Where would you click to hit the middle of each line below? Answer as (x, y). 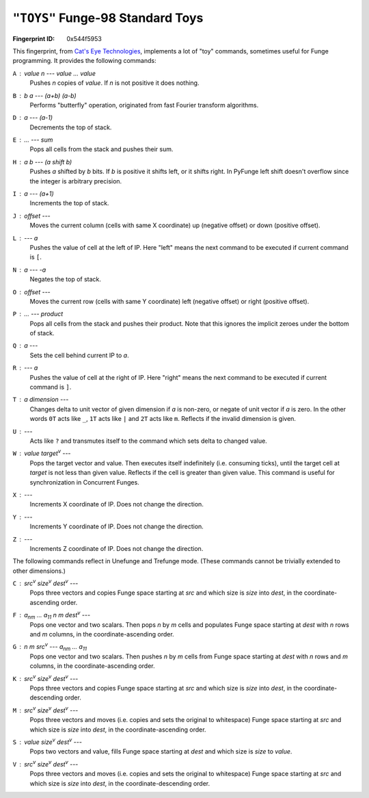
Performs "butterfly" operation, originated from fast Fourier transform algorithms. (144, 105)
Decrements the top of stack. (71, 127)
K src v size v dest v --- (45, 678)
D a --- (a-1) (33, 118)
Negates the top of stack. (66, 279)
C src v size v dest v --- (45, 583)
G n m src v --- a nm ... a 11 (50, 647)
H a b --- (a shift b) (42, 162)
